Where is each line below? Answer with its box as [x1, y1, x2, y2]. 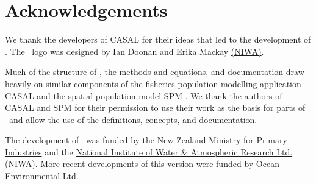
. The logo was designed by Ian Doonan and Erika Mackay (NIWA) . [5, 44, 264, 57]
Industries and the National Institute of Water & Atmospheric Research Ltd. [5, 145, 293, 158]
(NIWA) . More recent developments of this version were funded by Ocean [5, 157, 279, 170]
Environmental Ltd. [5, 169, 79, 182]
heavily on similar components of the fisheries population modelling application [5, 77, 301, 90]
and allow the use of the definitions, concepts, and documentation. [9, 113, 257, 126]
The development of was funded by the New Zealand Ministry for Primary [5, 133, 287, 146]
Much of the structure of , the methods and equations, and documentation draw [5, 65, 304, 78]
